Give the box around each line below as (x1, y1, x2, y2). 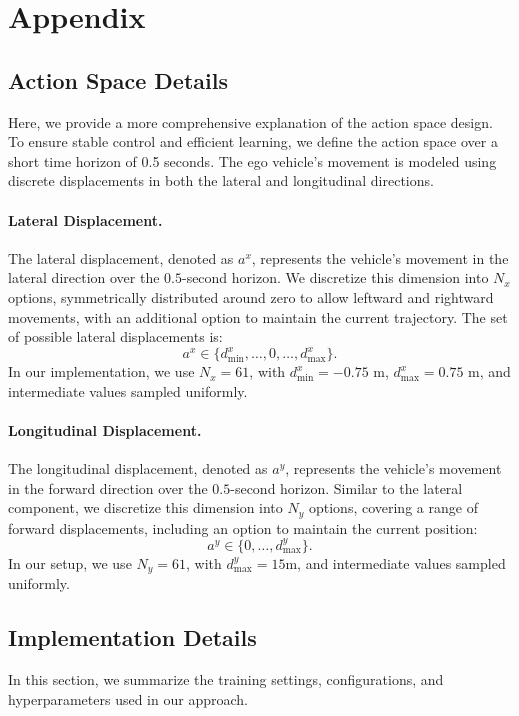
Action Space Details (8, 64, 228, 95)
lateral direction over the (8, 267, 160, 288)
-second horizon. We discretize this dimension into (181, 267, 489, 288)
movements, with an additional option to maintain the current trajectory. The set (8, 306, 508, 327)
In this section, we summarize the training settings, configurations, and (8, 669, 444, 690)
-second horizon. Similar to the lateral (230, 477, 463, 498)
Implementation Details (8, 622, 257, 653)
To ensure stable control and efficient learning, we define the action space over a (8, 131, 498, 152)
